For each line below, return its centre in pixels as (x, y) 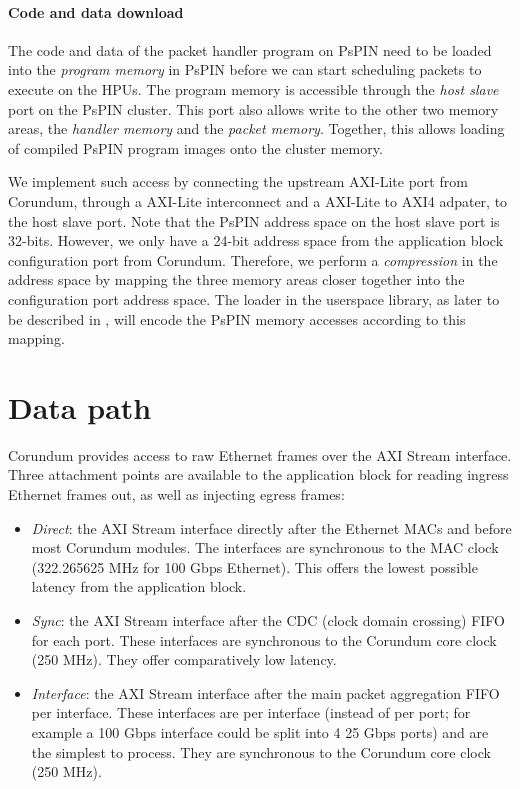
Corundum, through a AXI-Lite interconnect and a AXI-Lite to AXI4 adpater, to (258, 200)
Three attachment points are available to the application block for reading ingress (258, 474)
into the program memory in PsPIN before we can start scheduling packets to (245, 69)
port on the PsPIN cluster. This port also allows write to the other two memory (253, 108)
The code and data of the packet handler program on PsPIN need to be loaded (250, 49)
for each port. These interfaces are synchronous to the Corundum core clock (264, 639)
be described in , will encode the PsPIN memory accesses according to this (237, 318)
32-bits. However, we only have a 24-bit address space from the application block (256, 240)
